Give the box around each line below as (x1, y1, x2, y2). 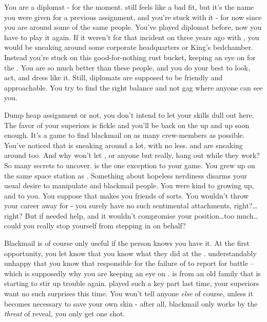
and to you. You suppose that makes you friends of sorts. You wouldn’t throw (4, 190, 249, 201)
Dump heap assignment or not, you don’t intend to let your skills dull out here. (4, 109, 254, 120)
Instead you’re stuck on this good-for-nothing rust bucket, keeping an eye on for (4, 51, 256, 62)
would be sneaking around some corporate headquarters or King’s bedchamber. (4, 42, 253, 52)
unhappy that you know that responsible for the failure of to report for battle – (4, 258, 254, 269)
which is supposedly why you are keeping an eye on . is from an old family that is (4, 267, 261, 278)
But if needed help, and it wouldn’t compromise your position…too (25, 210, 235, 221)
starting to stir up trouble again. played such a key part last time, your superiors (4, 278, 259, 289)
